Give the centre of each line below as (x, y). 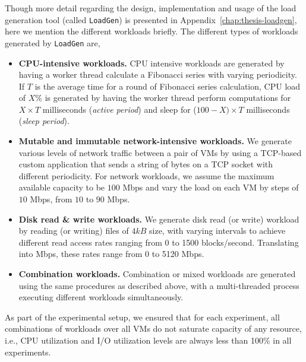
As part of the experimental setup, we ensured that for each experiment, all (142, 317)
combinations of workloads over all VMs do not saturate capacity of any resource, (153, 328)
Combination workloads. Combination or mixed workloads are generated (157, 274)
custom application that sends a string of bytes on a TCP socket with (146, 164)
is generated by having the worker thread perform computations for (168, 98)
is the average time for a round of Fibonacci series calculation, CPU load (168, 86)
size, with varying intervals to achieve (217, 231)
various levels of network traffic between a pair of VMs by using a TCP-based (160, 152)
